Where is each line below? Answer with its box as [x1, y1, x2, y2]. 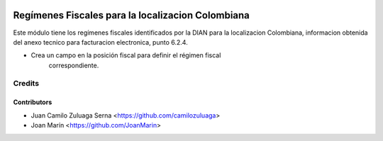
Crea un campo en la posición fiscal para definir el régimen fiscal [30, 51, 221, 60]
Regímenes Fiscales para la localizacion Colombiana [13, 9, 250, 21]
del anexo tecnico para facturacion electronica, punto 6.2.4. [13, 38, 188, 46]
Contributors [13, 98, 52, 106]
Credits [13, 79, 39, 89]
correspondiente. [48, 61, 99, 69]
